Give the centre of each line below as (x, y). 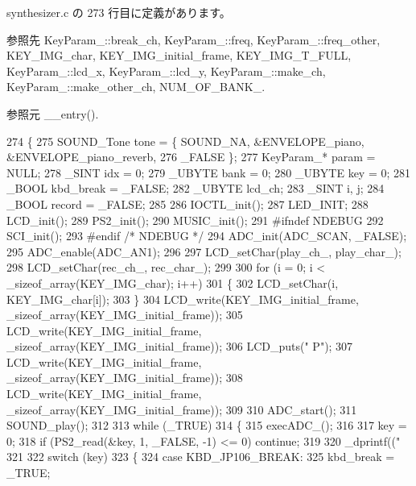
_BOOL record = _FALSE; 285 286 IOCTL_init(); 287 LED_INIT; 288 (187, 204)
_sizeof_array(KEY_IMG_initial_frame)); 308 (125, 378)
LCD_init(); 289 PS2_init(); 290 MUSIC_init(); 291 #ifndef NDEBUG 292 (195, 220)
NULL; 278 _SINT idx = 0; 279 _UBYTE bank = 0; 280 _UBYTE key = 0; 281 (209, 172)
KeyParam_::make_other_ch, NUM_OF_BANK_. (136, 87)
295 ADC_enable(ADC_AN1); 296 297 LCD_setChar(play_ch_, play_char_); (204, 251)
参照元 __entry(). (53, 113)
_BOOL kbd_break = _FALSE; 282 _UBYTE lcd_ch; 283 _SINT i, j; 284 (196, 188)
